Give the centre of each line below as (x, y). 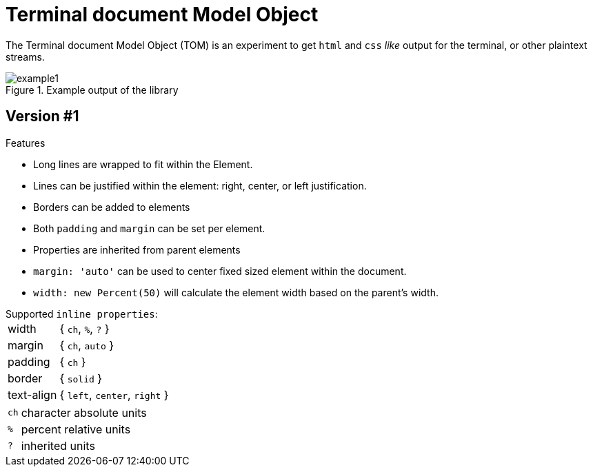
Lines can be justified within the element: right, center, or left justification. (200, 185)
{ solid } (81, 378)
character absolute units (84, 412)
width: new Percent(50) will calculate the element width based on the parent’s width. (236, 292)
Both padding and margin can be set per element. (149, 228)
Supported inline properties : (82, 314)
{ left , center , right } (114, 394)
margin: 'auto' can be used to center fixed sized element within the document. (220, 271)
